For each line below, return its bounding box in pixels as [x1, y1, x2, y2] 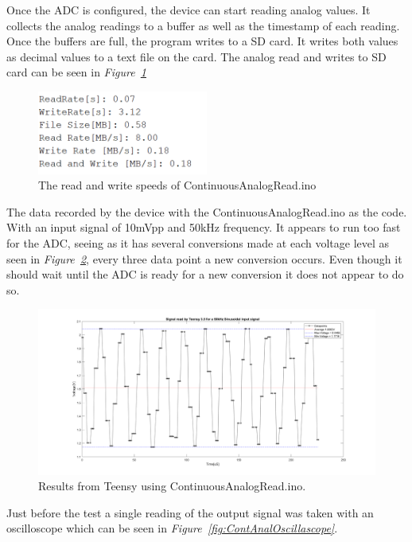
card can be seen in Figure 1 [6, 64, 146, 80]
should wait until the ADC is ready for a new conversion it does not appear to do [6, 266, 404, 283]
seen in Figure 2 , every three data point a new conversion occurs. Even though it [6, 250, 402, 267]
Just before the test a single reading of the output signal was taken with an [6, 504, 374, 521]
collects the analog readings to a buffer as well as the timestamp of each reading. [6, 17, 400, 33]
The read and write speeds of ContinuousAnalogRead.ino [38, 177, 317, 193]
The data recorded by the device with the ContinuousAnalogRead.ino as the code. [6, 203, 407, 220]
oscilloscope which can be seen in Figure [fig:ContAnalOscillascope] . [6, 520, 338, 536]
